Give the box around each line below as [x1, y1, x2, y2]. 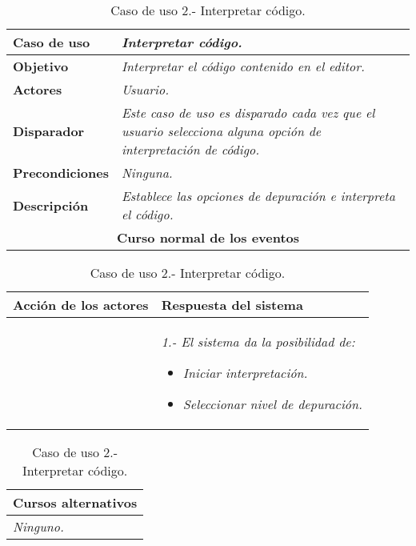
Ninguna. [121, 163, 173, 182]
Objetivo [13, 57, 69, 75]
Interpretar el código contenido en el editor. [121, 57, 365, 75]
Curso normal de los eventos [116, 228, 300, 247]
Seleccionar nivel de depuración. [182, 395, 362, 413]
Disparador [13, 122, 85, 140]
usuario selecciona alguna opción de [121, 122, 322, 140]
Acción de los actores [13, 295, 149, 314]
